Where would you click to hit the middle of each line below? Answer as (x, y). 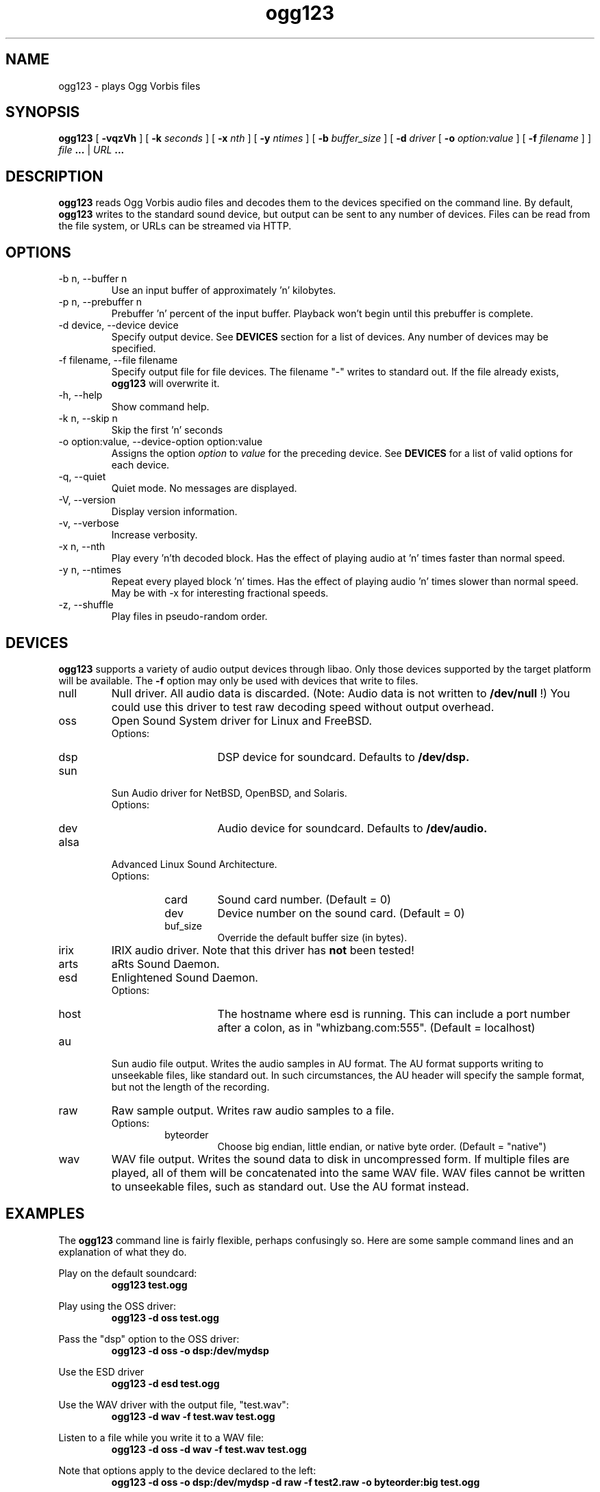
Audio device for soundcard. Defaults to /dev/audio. (352, 828)
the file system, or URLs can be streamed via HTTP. (175, 226)
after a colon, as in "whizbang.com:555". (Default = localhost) (376, 1027)
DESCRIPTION (54, 176)
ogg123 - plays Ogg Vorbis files (129, 86)
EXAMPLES (45, 1214)
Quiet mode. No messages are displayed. (204, 488)
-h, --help (80, 395)
